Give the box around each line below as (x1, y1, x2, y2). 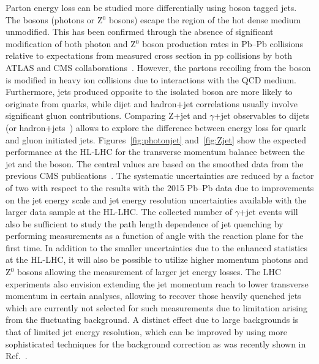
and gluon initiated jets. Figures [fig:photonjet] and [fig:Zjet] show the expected (6, 133, 306, 146)
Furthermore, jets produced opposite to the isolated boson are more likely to (6, 85, 293, 98)
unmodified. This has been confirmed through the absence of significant (6, 25, 274, 38)
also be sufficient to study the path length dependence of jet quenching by (6, 217, 283, 230)
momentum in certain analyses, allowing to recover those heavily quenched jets (6, 289, 301, 302)
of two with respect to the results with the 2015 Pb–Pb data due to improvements (6, 181, 314, 194)
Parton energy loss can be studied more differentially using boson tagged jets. (6, 1, 297, 13)
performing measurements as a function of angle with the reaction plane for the (6, 229, 304, 242)
